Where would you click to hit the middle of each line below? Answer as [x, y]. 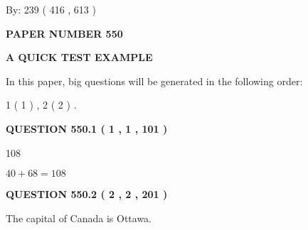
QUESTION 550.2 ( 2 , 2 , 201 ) [87, 194]
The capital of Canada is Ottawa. [79, 218]
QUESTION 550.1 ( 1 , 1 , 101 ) [87, 128]
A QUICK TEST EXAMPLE [79, 57]
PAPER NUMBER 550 [64, 33]
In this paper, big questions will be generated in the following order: [154, 81]
